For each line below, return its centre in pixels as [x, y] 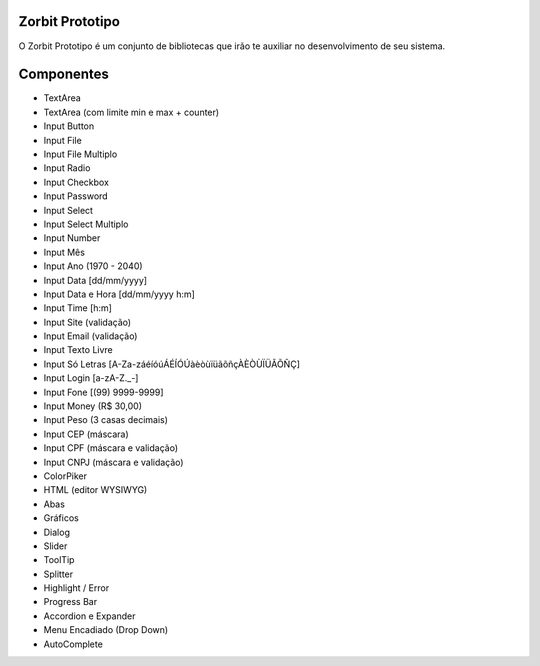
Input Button [69, 126]
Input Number [72, 238]
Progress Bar [70, 602]
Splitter [58, 574]
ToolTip [59, 560]
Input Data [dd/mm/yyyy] [95, 280]
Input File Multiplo [80, 154]
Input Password [76, 196]
